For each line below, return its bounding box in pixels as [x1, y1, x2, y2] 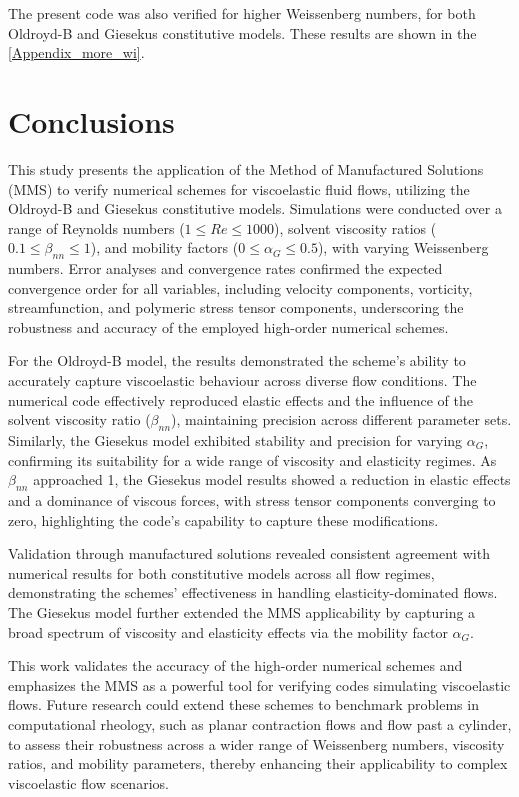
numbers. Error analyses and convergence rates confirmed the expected [8, 258, 443, 279]
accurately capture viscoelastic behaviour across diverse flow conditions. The [8, 370, 477, 391]
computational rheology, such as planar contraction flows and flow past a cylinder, [8, 713, 512, 734]
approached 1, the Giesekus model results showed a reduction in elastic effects [33, 469, 511, 490]
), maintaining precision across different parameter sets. [171, 409, 512, 430]
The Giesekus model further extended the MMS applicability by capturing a [8, 601, 476, 622]
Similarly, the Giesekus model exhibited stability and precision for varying [8, 430, 463, 451]
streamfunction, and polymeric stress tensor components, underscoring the [8, 297, 464, 318]
